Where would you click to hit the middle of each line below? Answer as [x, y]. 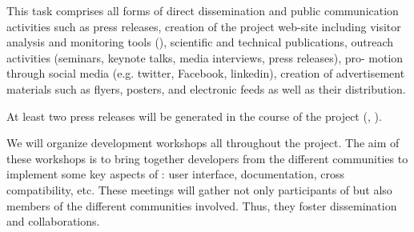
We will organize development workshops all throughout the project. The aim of [203, 143]
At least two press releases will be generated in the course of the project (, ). [194, 116]
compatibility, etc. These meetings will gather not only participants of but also [199, 189]
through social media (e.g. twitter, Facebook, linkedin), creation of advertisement [206, 73]
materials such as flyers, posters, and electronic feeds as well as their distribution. [206, 88]
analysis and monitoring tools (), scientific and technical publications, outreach [200, 42]
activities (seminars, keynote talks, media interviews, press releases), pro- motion [205, 57]
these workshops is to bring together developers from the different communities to [207, 158]
